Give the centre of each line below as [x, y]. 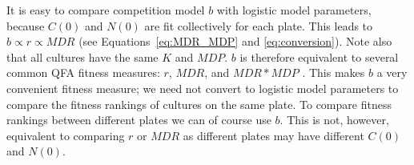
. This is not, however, [334, 120]
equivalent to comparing [66, 135]
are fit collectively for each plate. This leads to [259, 25]
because [26, 25]
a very [392, 72]
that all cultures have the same [82, 56]
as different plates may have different [273, 135]
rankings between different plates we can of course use [139, 120]
